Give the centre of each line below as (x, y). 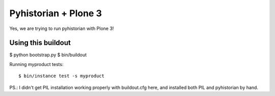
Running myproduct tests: (36, 64)
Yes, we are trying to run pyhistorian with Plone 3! (62, 28)
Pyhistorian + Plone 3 (56, 13)
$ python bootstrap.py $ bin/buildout (48, 55)
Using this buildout (40, 43)
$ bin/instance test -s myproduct (61, 76)
